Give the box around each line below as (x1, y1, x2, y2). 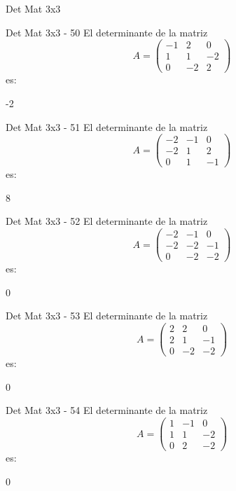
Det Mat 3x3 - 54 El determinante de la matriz (6, 403, 208, 417)
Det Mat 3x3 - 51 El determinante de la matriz (6, 119, 208, 134)
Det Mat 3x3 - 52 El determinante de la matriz (6, 214, 208, 228)
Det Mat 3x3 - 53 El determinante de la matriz (6, 308, 208, 323)
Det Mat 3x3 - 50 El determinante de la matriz (6, 25, 208, 39)
